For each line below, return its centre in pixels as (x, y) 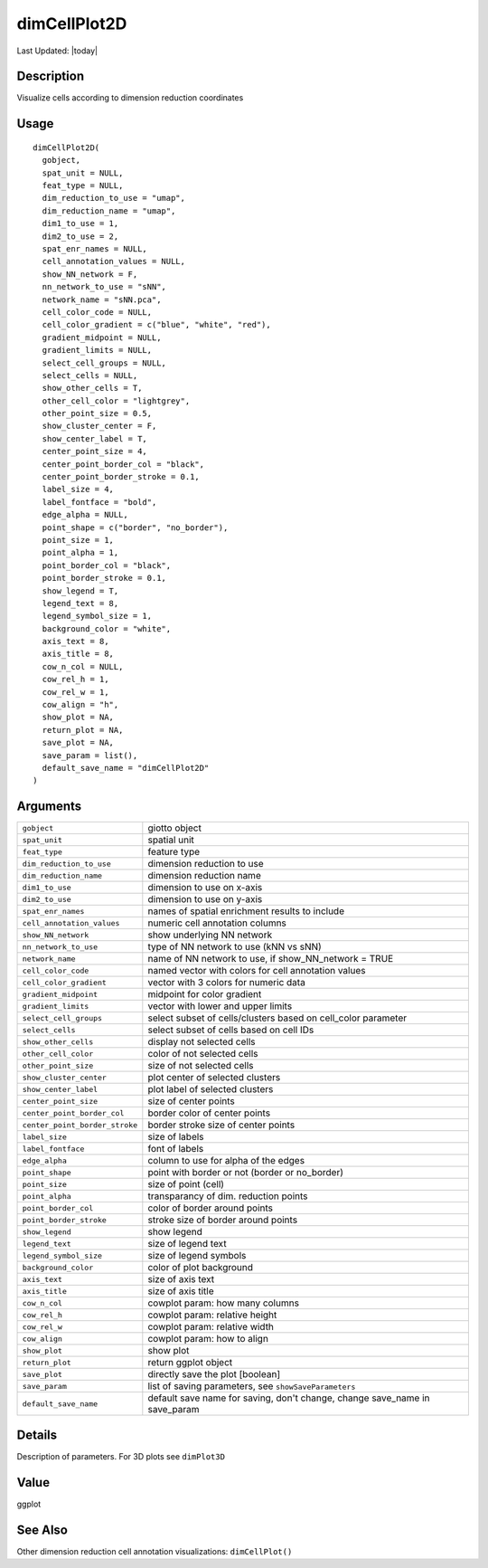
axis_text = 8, (75, 641)
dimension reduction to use (206, 864)
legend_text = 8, (80, 603)
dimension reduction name (204, 876)
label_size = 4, (78, 489)
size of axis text (181, 1279)
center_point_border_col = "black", (123, 464)
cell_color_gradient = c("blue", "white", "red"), (156, 325)
